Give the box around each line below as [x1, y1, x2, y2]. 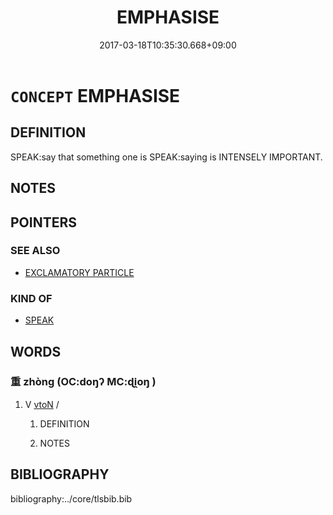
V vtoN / [24, 398, 60, 410]
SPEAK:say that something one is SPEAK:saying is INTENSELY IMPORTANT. [10, 151, 323, 163]
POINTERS [10, 214, 78, 231]
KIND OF [10, 291, 53, 305]
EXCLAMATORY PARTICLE [24, 266, 135, 278]
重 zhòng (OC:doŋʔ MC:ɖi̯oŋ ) [10, 375, 157, 389]
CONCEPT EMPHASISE [10, 84, 181, 107]
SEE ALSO [10, 244, 61, 258]
